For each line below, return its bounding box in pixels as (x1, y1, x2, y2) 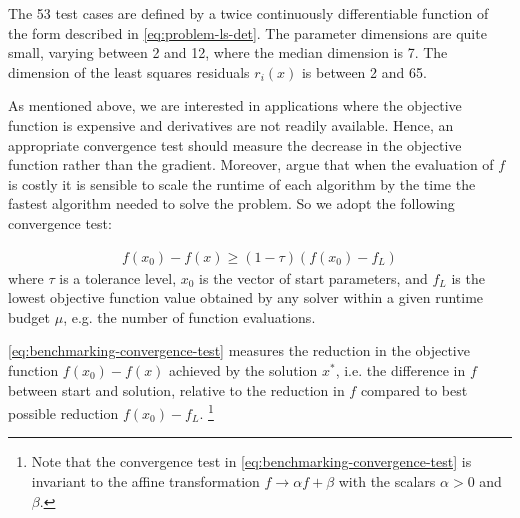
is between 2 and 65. (301, 61, 427, 82)
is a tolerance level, (59, 267, 177, 288)
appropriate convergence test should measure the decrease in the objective (8, 134, 462, 155)
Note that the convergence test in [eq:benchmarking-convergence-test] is (31, 451, 472, 472)
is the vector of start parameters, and (199, 267, 428, 288)
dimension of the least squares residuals (8, 61, 250, 82)
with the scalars (338, 470, 436, 491)
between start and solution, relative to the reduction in (8, 379, 345, 400)
